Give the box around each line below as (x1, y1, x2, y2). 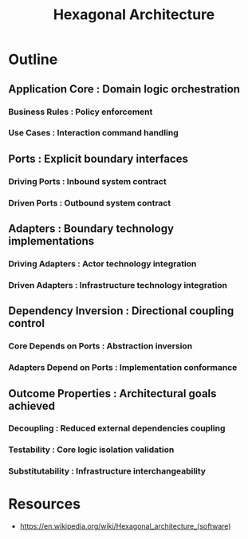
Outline (8, 50, 58, 69)
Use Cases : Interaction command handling (8, 128, 179, 139)
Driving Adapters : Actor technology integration (8, 258, 197, 269)
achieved (8, 399, 56, 412)
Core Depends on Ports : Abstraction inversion (8, 340, 193, 352)
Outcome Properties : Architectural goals (8, 387, 217, 400)
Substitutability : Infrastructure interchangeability (8, 466, 206, 477)
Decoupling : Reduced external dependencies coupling (8, 423, 226, 434)
